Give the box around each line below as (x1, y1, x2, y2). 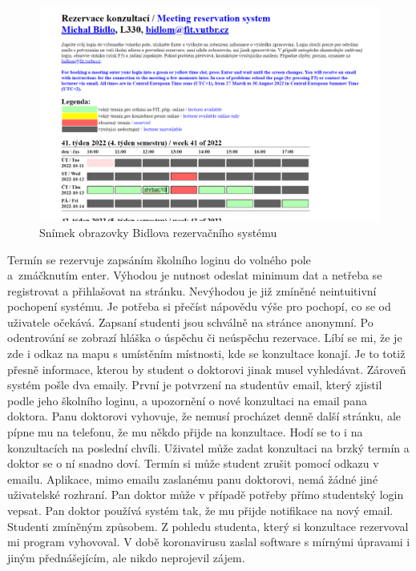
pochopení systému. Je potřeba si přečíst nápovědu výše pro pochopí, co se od (7, 298, 391, 315)
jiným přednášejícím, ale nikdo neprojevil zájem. (7, 549, 245, 565)
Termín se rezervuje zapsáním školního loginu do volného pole (7, 251, 311, 267)
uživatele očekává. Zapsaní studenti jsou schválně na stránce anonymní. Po (7, 313, 374, 330)
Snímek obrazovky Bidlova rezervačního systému (39, 223, 277, 240)
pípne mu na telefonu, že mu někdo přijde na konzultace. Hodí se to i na (7, 424, 363, 440)
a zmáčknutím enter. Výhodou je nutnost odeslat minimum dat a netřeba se (7, 267, 382, 283)
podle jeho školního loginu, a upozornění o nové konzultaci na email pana (7, 392, 367, 408)
